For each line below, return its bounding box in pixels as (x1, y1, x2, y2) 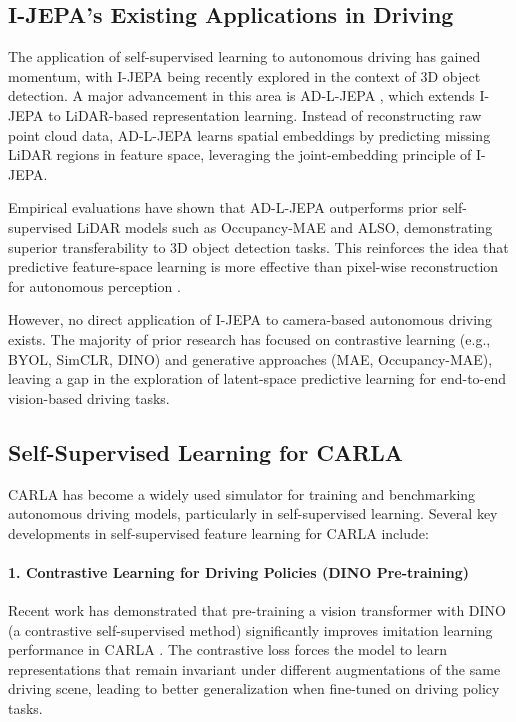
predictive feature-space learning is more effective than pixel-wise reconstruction (8, 256, 499, 277)
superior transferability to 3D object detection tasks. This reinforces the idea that (8, 236, 509, 257)
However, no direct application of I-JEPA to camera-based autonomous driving (8, 309, 492, 330)
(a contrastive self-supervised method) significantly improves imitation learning (8, 619, 493, 640)
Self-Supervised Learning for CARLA (8, 436, 404, 467)
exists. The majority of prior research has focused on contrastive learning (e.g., (8, 328, 491, 349)
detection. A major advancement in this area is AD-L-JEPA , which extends (8, 85, 475, 106)
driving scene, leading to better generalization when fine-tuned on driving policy (8, 678, 500, 699)
